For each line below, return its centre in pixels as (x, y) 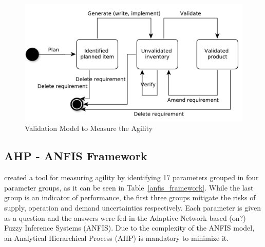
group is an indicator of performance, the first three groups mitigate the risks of (130, 197)
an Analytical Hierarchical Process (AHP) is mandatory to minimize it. (117, 237)
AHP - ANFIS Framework (76, 156)
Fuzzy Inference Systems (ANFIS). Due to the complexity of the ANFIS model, (129, 228)
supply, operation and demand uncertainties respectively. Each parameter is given (133, 207)
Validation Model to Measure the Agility (89, 128)
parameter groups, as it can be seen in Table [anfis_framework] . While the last (129, 187)
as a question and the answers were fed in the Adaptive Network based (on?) (125, 217)
